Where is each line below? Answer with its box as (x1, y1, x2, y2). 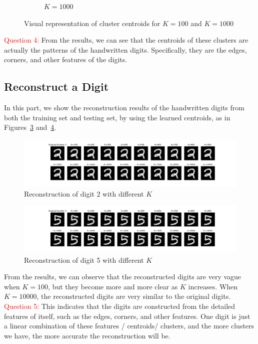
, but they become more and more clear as (48, 281, 178, 291)
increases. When (188, 281, 238, 291)
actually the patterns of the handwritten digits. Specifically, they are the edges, (4, 44, 247, 55)
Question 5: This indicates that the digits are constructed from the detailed (4, 301, 235, 311)
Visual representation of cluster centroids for (24, 18, 160, 28)
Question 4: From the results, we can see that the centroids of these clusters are (4, 35, 248, 45)
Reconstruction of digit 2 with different (24, 188, 144, 199)
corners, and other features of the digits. (4, 54, 127, 65)
